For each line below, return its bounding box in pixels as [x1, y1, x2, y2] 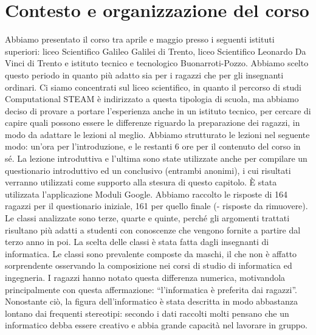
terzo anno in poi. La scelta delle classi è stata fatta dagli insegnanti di [5, 235, 269, 248]
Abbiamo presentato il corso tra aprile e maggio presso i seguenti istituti [5, 33, 275, 46]
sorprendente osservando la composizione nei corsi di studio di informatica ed [5, 259, 292, 272]
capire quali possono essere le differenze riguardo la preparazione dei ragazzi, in [5, 116, 300, 129]
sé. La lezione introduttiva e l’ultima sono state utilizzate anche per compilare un [5, 152, 307, 165]
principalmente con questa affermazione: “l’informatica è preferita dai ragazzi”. [5, 283, 297, 295]
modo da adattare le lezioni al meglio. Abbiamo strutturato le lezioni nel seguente [5, 128, 310, 140]
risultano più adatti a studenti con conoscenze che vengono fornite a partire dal [5, 223, 301, 236]
